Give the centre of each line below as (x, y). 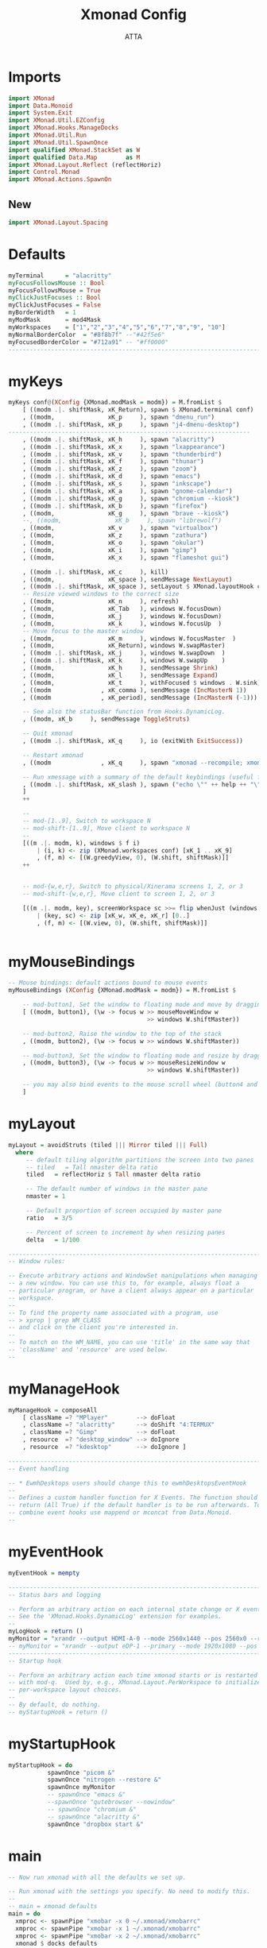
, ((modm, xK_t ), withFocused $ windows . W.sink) (142, 682)
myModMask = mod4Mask (55, 320)
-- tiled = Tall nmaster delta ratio (92, 1167)
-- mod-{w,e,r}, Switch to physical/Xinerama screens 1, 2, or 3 (133, 887)
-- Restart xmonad (53, 755)
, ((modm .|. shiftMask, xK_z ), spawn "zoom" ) (110, 469)
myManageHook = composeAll (53, 1410)
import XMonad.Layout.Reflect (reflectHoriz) (85, 164)
